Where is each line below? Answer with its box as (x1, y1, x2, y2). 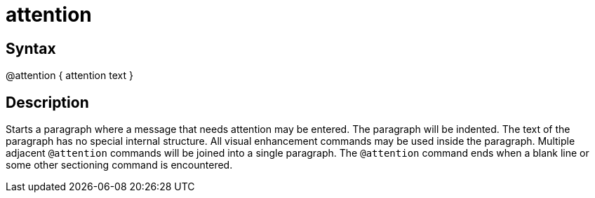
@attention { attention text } (6, 69, 133, 82)
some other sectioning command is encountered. (6, 159, 233, 171)
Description (6, 93, 89, 111)
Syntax (6, 39, 56, 57)
